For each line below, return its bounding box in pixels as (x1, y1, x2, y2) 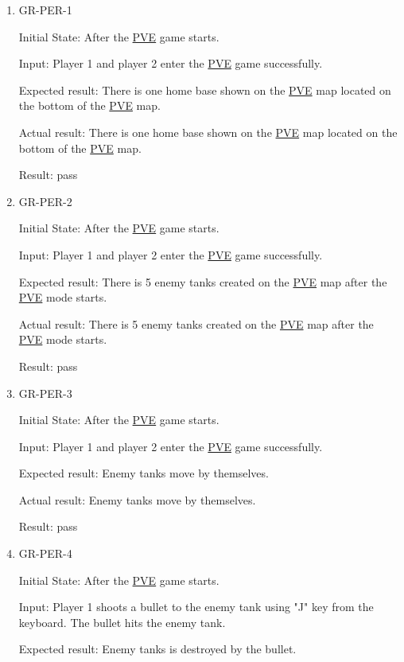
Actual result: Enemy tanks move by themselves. (18, 491, 256, 508)
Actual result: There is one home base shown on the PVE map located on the (18, 123, 398, 140)
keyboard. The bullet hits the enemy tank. (18, 613, 226, 630)
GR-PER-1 (18, 2, 72, 18)
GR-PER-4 (18, 545, 72, 562)
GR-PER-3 (18, 384, 72, 401)
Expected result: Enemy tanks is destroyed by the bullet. (18, 641, 297, 657)
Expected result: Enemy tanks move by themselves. (18, 465, 269, 481)
